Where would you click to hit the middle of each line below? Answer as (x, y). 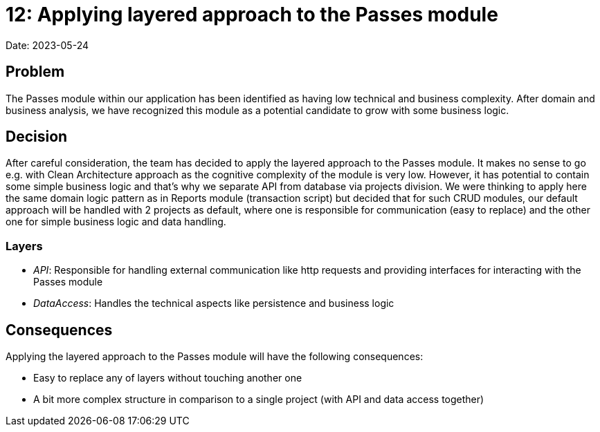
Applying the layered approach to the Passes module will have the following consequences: (215, 357)
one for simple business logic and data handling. (116, 222)
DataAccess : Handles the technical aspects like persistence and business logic (214, 303)
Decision (37, 137)
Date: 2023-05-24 (47, 45)
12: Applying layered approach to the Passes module (252, 15)
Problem (35, 72)
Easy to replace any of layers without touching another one (168, 378)
